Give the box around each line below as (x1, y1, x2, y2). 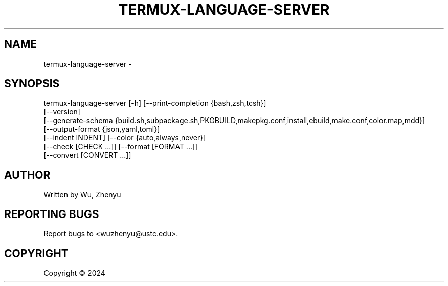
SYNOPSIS (4, 77, 60, 90)
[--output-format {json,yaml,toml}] (43, 125, 160, 134)
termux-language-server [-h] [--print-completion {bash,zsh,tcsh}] (43, 99, 266, 108)
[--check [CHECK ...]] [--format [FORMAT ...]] (43, 142, 198, 151)
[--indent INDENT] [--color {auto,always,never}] (43, 133, 206, 142)
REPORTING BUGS (4, 207, 99, 221)
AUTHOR (4, 168, 51, 181)
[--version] (43, 107, 80, 116)
